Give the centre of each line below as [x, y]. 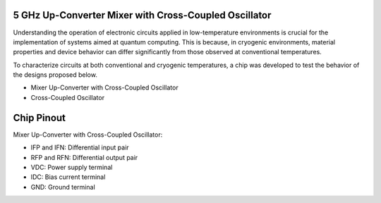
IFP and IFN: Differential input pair [80, 147]
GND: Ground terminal [63, 187]
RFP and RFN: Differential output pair [84, 157]
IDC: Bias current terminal [68, 177]
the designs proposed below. [55, 75]
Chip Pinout [40, 117]
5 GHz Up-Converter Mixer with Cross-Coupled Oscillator [142, 15]
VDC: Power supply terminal [72, 167]
